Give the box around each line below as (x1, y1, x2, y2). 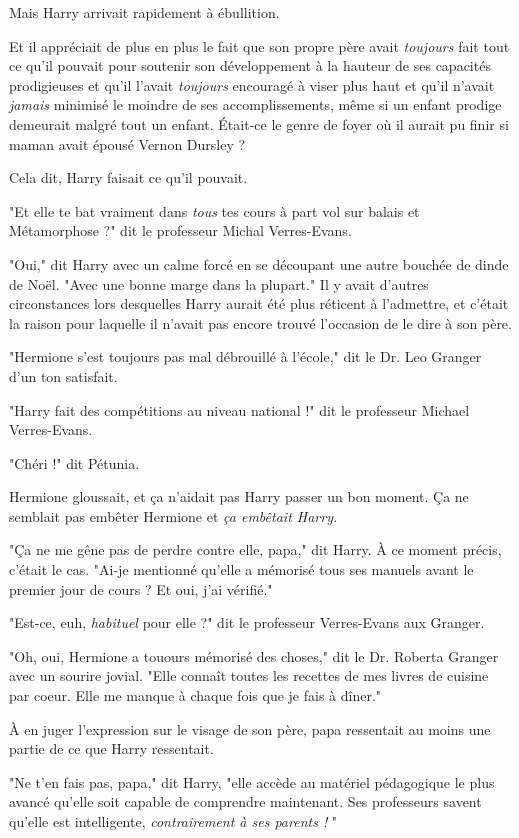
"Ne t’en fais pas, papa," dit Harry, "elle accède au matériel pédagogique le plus (9, 771, 495, 792)
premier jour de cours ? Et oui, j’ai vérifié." (9, 578, 273, 599)
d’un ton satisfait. (9, 365, 118, 386)
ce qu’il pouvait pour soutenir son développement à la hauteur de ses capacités (9, 55, 491, 76)
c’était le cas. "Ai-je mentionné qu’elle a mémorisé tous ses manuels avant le (9, 559, 474, 580)
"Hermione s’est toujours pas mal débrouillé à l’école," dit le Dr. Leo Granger (9, 346, 482, 367)
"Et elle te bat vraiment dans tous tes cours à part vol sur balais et (9, 200, 420, 221)
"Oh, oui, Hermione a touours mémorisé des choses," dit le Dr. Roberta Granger (9, 645, 499, 666)
